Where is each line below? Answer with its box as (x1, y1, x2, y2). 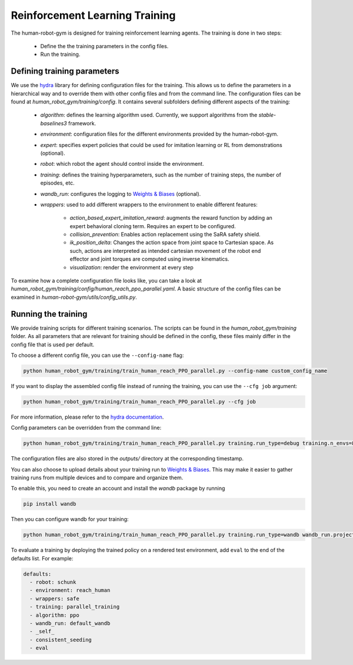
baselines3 (40, 119, 67, 126)
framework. (68, 119, 96, 126)
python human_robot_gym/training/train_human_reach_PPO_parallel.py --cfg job (23, 398, 256, 405)
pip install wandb (23, 500, 76, 507)
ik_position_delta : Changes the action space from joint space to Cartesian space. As (69, 239, 274, 246)
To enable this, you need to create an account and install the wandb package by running (11, 485, 225, 492)
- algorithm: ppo (29, 611, 79, 619)
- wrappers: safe (29, 595, 79, 602)
